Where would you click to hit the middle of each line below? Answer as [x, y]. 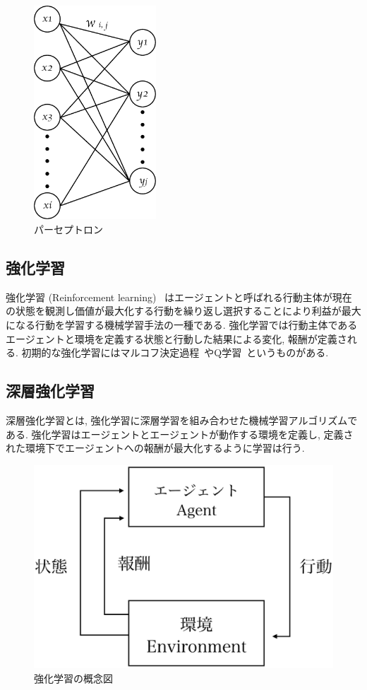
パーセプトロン [68, 229]
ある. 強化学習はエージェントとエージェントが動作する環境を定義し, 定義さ [180, 434]
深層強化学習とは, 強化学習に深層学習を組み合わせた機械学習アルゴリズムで [182, 420]
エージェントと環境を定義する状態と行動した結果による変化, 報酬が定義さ [176, 338]
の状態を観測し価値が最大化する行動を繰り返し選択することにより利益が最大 [183, 311]
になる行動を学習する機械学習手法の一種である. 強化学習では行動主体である [182, 324]
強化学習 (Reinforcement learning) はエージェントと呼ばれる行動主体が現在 [179, 297]
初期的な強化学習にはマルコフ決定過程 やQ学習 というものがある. [175, 352]
